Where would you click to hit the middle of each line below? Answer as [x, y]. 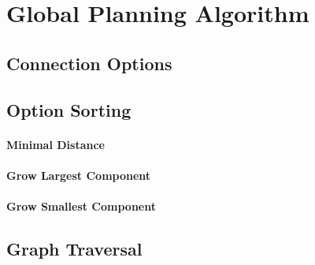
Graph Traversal [74, 248]
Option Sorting [69, 109]
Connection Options [89, 63]
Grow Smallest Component [81, 205]
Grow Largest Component [79, 175]
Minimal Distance [56, 144]
